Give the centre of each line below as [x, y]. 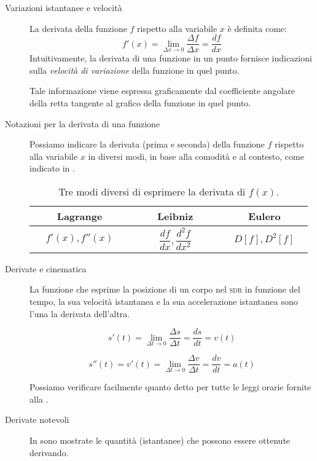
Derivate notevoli [37, 420]
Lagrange [80, 216]
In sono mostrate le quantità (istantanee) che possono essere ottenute [160, 440]
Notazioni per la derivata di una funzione [83, 123]
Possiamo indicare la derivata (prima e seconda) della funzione [147, 144]
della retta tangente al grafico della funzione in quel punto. [140, 103]
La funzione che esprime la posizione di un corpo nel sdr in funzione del [165, 289]
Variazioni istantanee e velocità [64, 7]
